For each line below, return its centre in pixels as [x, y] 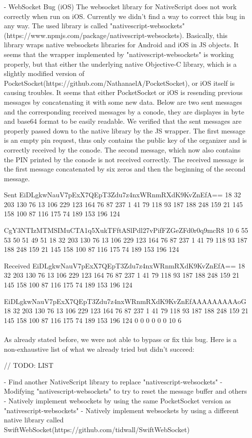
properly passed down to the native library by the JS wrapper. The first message [125, 130]
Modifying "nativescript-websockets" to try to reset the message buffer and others [126, 391]
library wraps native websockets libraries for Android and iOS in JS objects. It [121, 45]
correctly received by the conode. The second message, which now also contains [122, 149]
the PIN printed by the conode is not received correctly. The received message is [124, 159]
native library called [34, 420]
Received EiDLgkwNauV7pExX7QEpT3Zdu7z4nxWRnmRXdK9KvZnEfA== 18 [125, 265]
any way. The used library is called [56, 26]
